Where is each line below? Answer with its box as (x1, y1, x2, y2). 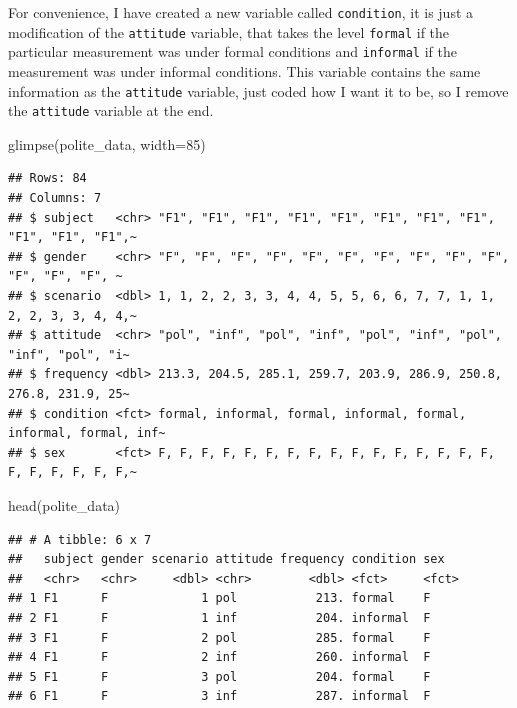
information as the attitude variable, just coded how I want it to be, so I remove (8, 80, 509, 101)
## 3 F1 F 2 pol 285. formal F (8, 630, 431, 645)
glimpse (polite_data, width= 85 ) (8, 133, 206, 154)
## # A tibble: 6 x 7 (8, 532, 152, 547)
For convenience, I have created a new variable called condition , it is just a (8, 2, 474, 22)
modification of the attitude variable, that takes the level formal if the (8, 21, 450, 42)
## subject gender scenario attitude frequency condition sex (8, 552, 445, 567)
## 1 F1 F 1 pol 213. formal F (8, 591, 431, 606)
